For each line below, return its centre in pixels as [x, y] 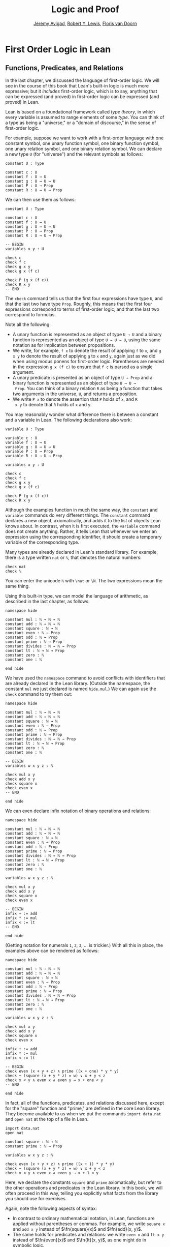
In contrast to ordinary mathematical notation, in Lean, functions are [83, 1218]
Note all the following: [28, 324]
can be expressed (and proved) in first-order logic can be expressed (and [82, 96]
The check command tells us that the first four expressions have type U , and [84, 298]
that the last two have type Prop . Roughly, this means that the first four [79, 304]
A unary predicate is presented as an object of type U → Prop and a [82, 377]
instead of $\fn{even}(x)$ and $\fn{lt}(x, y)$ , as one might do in [79, 1240]
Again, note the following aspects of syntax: [51, 1208]
